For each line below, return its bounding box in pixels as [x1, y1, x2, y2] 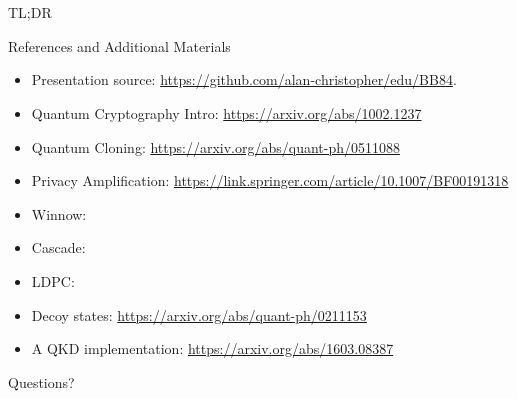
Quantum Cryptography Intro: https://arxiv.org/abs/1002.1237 [31, 102, 422, 123]
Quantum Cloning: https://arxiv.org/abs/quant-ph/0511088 [31, 136, 401, 157]
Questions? [8, 371, 75, 392]
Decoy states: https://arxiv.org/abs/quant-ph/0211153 [31, 304, 367, 325]
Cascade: [31, 237, 86, 258]
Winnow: [31, 203, 87, 224]
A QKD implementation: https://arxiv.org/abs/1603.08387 [31, 338, 394, 359]
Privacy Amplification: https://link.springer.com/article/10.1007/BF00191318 [31, 170, 509, 191]
